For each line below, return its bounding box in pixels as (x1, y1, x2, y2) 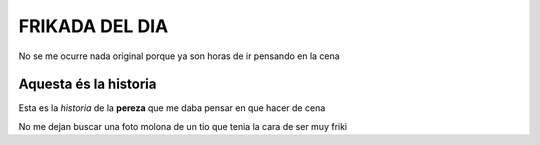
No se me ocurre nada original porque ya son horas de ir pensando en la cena (18, 50, 340, 62)
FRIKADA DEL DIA (18, 15, 169, 37)
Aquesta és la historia (18, 76, 157, 93)
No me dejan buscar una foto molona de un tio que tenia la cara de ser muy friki (18, 120, 348, 132)
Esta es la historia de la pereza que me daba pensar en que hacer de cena (18, 102, 326, 114)
